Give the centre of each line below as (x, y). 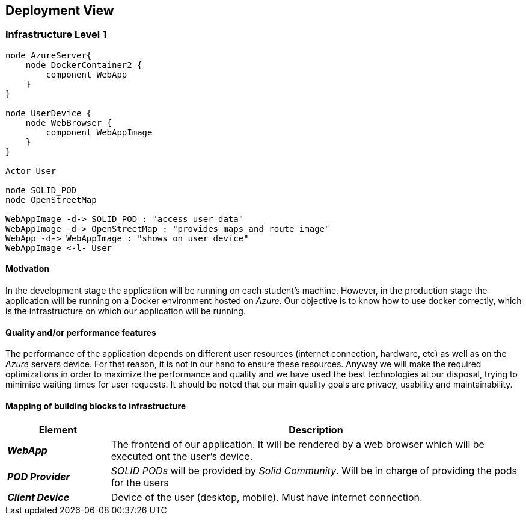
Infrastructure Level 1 (56, 35)
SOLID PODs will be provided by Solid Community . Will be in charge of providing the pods (314, 471)
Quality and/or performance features (81, 332)
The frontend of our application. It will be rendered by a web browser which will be (298, 444)
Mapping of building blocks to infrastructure (96, 406)
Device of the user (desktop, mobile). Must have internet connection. (267, 497)
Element (58, 430)
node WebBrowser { (69, 122)
